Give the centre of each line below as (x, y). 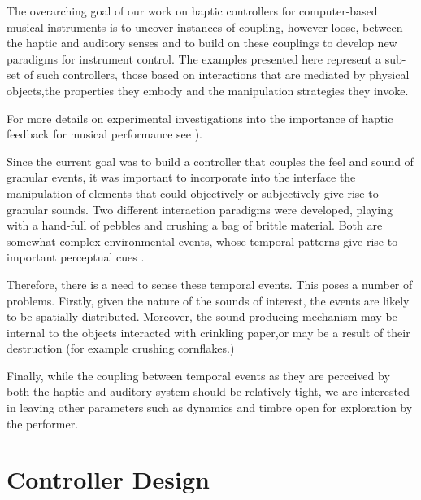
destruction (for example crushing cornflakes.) (121, 348)
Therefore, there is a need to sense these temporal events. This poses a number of (210, 284)
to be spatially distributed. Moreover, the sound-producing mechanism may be (202, 316)
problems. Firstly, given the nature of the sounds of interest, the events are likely (208, 300)
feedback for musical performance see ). (104, 134)
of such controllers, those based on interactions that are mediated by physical (217, 75)
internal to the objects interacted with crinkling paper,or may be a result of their (208, 332)
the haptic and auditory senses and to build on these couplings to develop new (202, 43)
